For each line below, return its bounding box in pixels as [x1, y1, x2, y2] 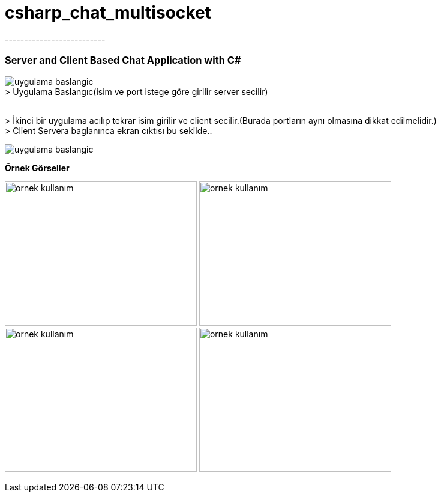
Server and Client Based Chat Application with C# [5, 54, 241, 67]
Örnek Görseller [5, 162, 70, 173]
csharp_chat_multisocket [5, 2, 211, 23]
